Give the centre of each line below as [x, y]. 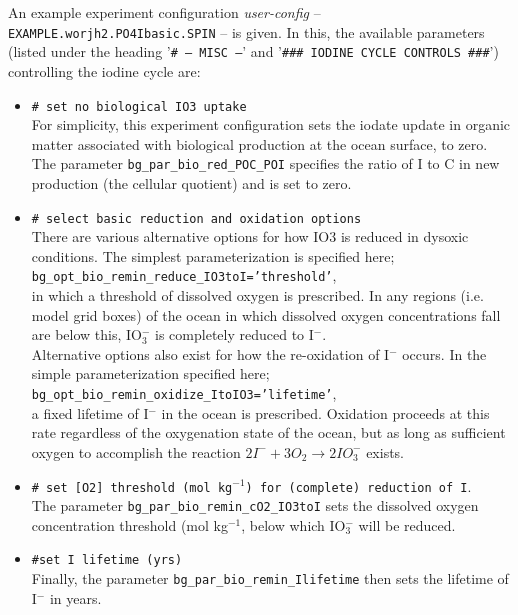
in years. [75, 597]
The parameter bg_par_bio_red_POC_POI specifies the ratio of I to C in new [265, 163]
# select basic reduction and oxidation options [196, 218]
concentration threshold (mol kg [129, 524]
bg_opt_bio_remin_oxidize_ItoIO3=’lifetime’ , [184, 393]
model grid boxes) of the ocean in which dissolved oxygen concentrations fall [266, 314]
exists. [385, 451]
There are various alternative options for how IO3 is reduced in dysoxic [250, 236]
